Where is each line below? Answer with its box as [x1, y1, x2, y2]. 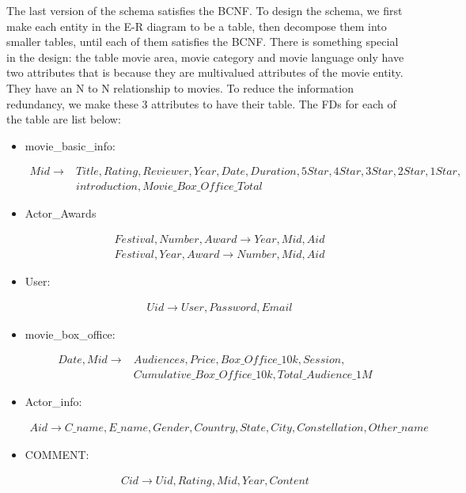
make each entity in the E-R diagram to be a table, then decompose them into [6, 17, 387, 34]
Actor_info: [25, 393, 82, 410]
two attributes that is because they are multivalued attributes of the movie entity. [6, 64, 403, 81]
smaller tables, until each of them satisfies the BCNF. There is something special [6, 33, 399, 50]
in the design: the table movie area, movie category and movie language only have [6, 48, 404, 65]
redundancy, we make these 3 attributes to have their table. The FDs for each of [6, 95, 396, 112]
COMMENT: [25, 446, 89, 462]
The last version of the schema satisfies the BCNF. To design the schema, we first [6, 2, 403, 18]
